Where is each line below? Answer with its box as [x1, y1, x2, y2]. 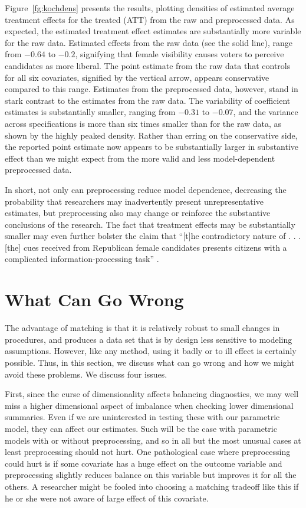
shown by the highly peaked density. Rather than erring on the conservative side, [5, 129, 298, 141]
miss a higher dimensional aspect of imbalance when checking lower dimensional [5, 399, 294, 411]
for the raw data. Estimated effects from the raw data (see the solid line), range [5, 36, 292, 48]
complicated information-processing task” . [5, 253, 159, 265]
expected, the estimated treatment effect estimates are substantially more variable [5, 25, 301, 37]
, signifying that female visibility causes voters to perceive [75, 48, 284, 60]
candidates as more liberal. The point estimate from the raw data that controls [5, 59, 291, 71]
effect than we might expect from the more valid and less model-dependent [5, 152, 275, 164]
